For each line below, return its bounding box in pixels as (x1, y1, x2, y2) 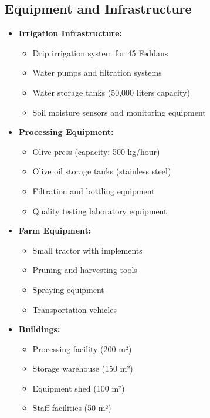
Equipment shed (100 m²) (32, 382, 125, 394)
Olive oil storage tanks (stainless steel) (32, 165, 171, 177)
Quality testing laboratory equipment (32, 204, 167, 217)
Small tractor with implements (32, 244, 143, 256)
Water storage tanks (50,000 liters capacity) (32, 86, 190, 98)
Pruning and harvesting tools (32, 264, 137, 276)
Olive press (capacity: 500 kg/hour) (32, 145, 160, 157)
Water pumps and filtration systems (32, 66, 162, 79)
